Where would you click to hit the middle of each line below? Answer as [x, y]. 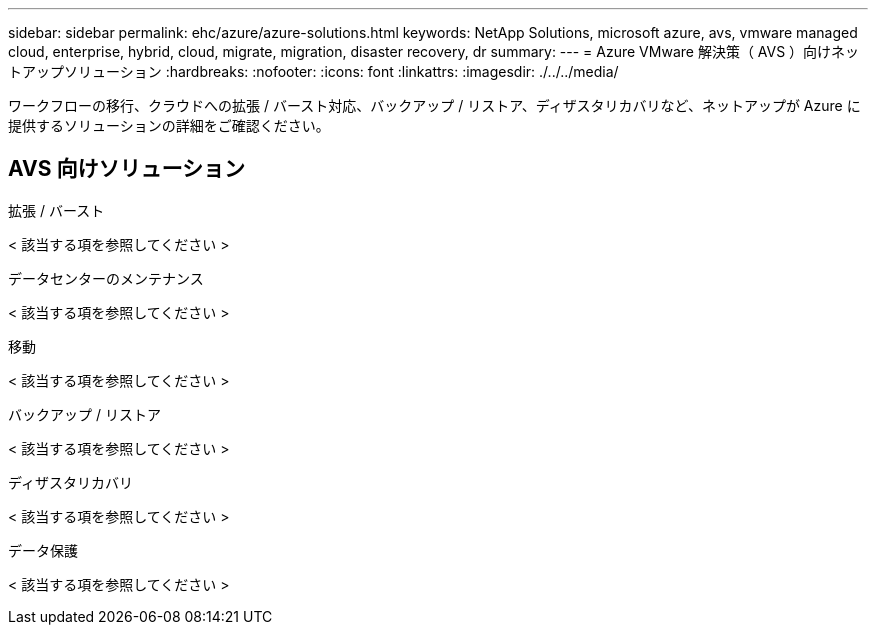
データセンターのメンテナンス [106, 278]
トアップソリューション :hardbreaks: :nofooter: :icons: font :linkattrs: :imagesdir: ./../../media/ [313, 71]
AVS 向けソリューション [126, 169]
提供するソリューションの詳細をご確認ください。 [169, 125]
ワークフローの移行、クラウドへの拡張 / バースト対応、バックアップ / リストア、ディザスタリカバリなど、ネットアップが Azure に [434, 105]
